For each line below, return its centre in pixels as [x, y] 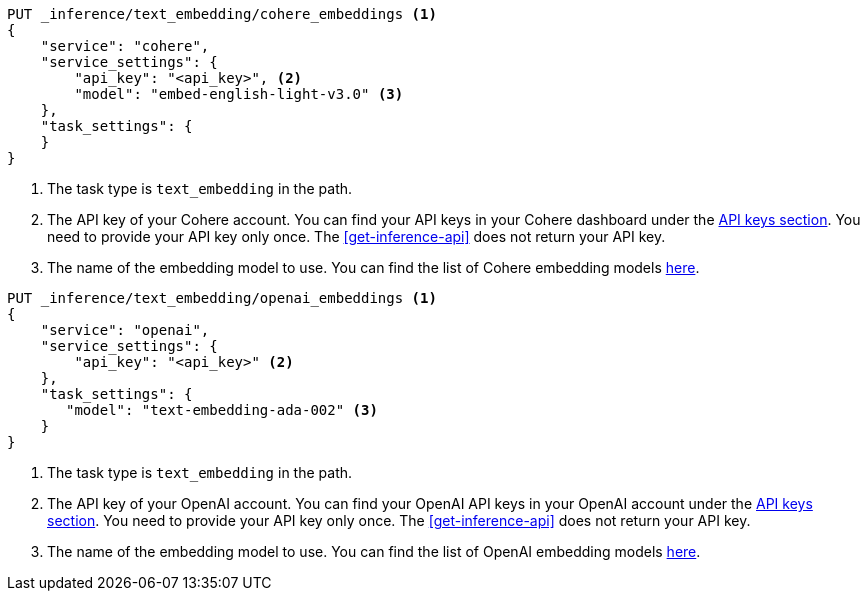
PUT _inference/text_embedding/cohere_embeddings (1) [222, 14]
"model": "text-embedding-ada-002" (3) [222, 410]
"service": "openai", [125, 330]
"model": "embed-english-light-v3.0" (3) [239, 94]
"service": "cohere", [125, 46]
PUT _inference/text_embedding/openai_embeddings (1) [222, 298]
